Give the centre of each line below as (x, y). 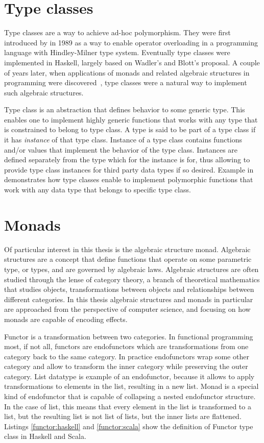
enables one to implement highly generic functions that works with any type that (131, 119)
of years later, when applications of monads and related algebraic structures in (127, 72)
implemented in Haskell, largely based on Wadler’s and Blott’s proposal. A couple (132, 62)
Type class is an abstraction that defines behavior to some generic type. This (125, 109)
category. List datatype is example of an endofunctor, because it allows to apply (129, 376)
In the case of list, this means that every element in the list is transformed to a (128, 406)
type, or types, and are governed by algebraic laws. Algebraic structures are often (131, 269)
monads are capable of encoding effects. (66, 319)
